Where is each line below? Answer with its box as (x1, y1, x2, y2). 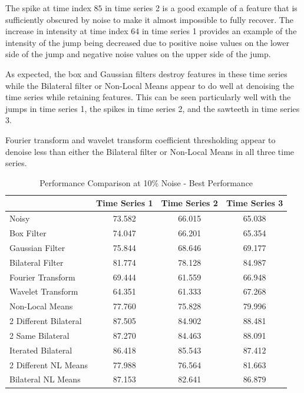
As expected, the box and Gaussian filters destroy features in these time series (5, 67, 288, 80)
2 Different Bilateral (9, 315, 82, 327)
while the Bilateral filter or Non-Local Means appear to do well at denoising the (5, 79, 294, 91)
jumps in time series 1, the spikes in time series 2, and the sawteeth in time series (5, 102, 300, 114)
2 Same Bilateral (9, 329, 70, 341)
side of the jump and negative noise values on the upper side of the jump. (5, 48, 271, 60)
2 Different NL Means (9, 358, 88, 371)
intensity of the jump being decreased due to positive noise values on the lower (5, 36, 289, 48)
